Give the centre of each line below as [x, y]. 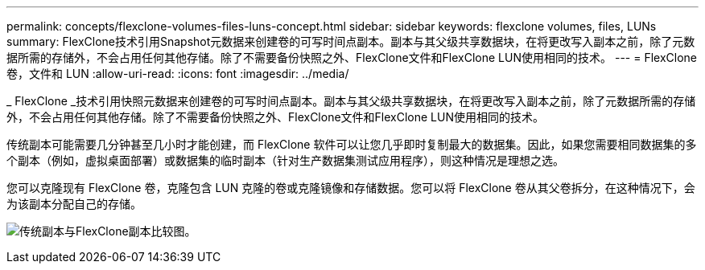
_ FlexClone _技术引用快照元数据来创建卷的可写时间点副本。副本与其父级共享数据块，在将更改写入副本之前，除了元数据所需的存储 [351, 101]
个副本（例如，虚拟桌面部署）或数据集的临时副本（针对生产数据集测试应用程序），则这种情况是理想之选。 [285, 160]
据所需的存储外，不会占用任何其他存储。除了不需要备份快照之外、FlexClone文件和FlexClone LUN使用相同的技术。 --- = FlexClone [352, 57]
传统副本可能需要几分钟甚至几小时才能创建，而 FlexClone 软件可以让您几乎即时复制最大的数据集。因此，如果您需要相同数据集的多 [352, 144]
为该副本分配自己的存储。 [74, 204]
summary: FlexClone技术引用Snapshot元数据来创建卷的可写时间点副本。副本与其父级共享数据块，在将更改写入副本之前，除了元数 [351, 41]
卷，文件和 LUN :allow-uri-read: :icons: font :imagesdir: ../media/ [178, 74]
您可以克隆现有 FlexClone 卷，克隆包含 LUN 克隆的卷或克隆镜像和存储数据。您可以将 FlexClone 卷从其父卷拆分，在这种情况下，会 [351, 188]
